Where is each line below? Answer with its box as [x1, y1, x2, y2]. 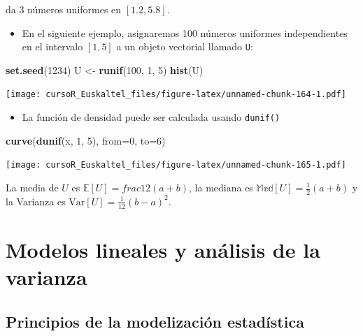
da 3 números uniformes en [6, 2, 122, 16]
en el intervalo [22, 39, 83, 54]
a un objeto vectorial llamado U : [116, 39, 253, 54]
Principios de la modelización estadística [6, 310, 304, 332]
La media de [6, 180, 59, 194]
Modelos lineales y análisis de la [6, 235, 320, 263]
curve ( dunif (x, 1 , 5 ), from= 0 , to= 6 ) [6, 133, 166, 147]
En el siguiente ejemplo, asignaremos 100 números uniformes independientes [22, 25, 348, 40]
